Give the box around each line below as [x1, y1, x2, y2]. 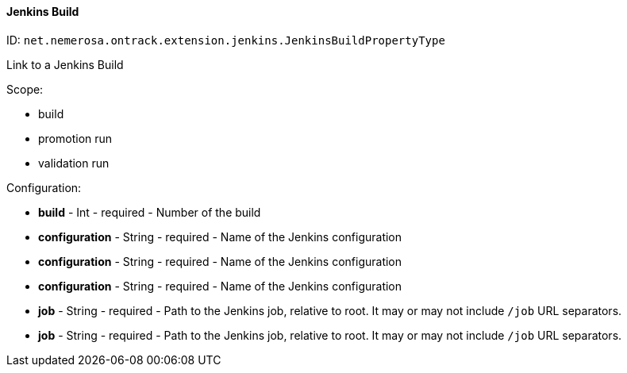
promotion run [38, 131, 113, 145]
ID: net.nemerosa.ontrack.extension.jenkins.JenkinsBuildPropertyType [6, 33, 445, 47]
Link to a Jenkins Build [6, 57, 124, 71]
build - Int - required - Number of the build [38, 205, 261, 219]
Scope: [6, 82, 44, 96]
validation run [38, 156, 110, 170]
